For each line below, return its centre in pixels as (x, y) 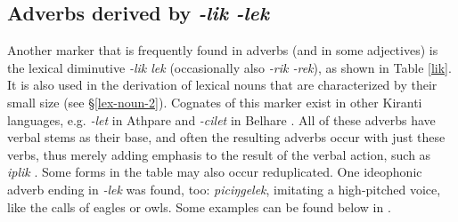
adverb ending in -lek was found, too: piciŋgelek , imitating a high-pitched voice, (224, 189)
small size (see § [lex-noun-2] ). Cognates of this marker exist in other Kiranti (215, 102)
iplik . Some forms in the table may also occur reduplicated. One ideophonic (215, 172)
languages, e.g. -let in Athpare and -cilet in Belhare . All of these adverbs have (221, 119)
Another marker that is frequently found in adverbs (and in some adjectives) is (223, 50)
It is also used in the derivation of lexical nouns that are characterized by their (222, 85)
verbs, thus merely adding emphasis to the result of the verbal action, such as (219, 154)
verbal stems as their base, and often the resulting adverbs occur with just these (226, 137)
